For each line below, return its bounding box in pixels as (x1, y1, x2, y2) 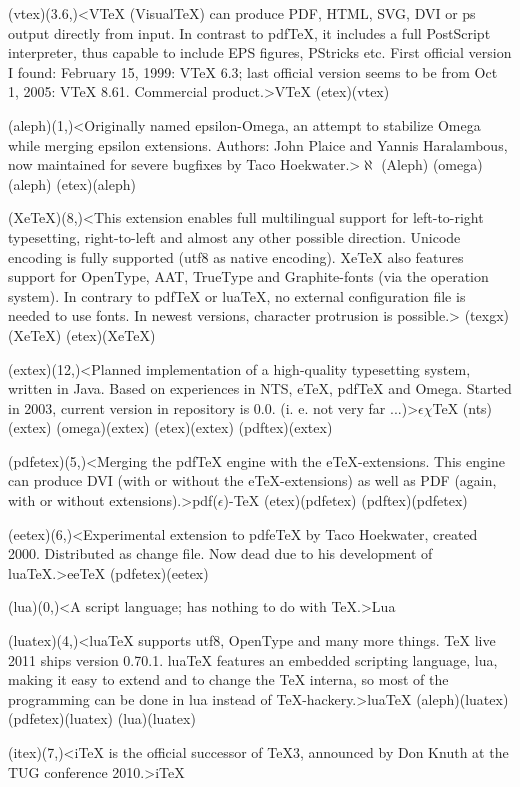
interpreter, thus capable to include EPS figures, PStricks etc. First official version (8, 42, 512, 63)
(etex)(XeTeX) (65, 324, 156, 345)
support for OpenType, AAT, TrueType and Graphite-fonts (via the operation (8, 266, 489, 287)
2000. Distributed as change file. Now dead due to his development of (8, 543, 433, 564)
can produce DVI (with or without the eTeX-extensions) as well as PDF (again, (8, 470, 497, 491)
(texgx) (464, 305, 509, 326)
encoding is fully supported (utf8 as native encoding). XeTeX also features (8, 246, 464, 267)
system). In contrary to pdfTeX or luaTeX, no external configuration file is (8, 285, 466, 306)
